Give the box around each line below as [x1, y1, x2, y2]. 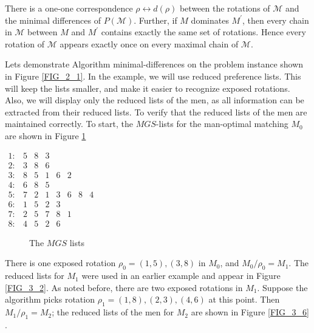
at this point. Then [208, 293, 280, 306]
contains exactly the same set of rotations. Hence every [101, 26, 306, 38]
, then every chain [242, 13, 309, 26]
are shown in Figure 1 [5, 129, 86, 142]
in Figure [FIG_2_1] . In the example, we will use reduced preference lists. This [5, 69, 301, 82]
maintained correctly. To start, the [5, 117, 133, 130]
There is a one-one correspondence [5, 2, 133, 14]
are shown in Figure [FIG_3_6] [191, 306, 309, 318]
